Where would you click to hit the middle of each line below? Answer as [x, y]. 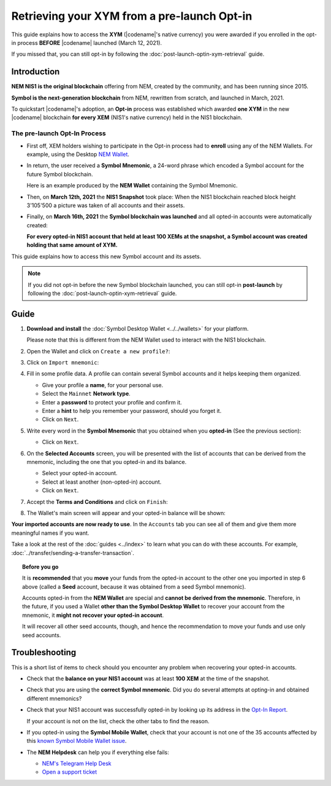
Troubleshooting [44, 652]
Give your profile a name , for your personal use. [103, 385]
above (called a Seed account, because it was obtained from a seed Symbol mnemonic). [134, 586]
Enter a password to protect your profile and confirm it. [112, 402]
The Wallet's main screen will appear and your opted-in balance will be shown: [126, 513]
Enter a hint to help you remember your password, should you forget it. [132, 411]
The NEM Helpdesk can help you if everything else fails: [98, 752]
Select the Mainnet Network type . [86, 394]
